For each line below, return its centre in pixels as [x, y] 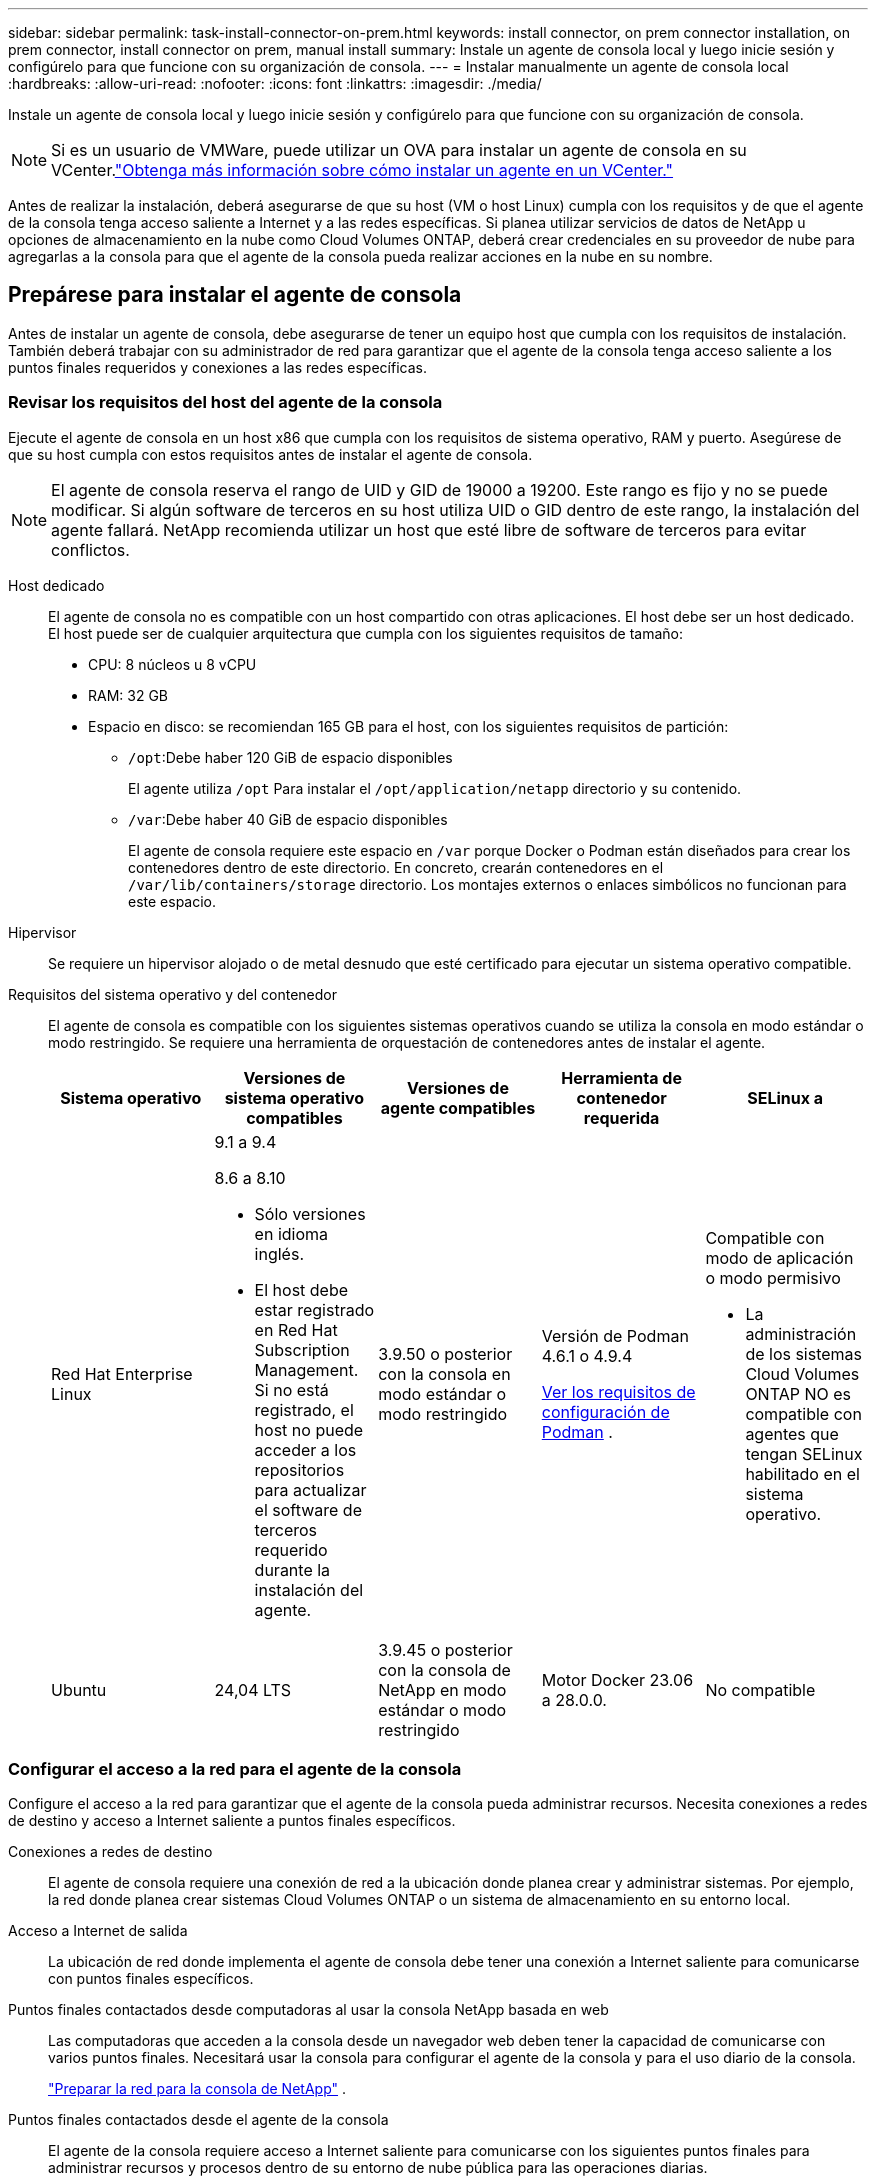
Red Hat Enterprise [122, 1373]
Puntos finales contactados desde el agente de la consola [198, 2120]
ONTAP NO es [798, 1393]
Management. [306, 1369]
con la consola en [444, 1373]
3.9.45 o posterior [445, 1649]
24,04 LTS [253, 1689]
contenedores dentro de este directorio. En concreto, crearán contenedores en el [396, 867]
